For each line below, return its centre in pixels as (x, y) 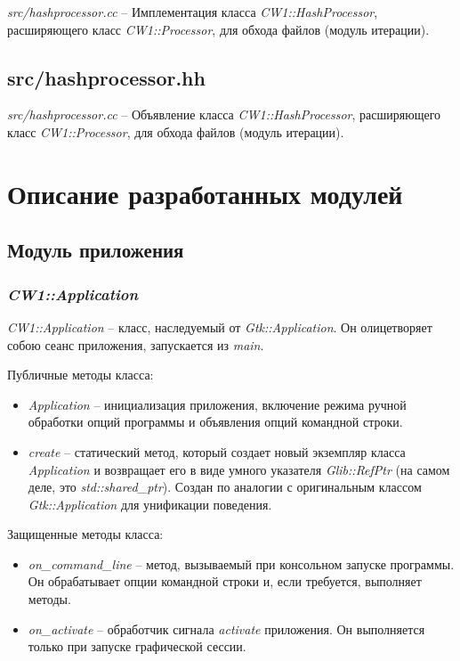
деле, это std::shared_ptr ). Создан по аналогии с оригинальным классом (225, 487)
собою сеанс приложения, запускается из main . (136, 344)
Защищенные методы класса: (85, 534)
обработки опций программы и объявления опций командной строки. (215, 422)
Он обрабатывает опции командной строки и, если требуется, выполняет (225, 581)
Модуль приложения (96, 250)
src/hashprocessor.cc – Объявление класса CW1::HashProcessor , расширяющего (224, 114)
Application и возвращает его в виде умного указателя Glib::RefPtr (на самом (239, 469)
